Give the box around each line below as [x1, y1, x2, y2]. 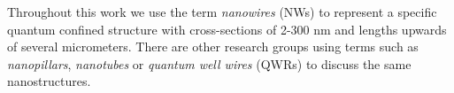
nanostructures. [7, 72, 91, 90]
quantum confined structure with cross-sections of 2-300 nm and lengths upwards [7, 19, 447, 38]
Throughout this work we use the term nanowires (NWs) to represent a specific [7, 3, 437, 20]
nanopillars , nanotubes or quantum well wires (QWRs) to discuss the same [7, 54, 412, 73]
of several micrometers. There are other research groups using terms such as [7, 37, 419, 56]
